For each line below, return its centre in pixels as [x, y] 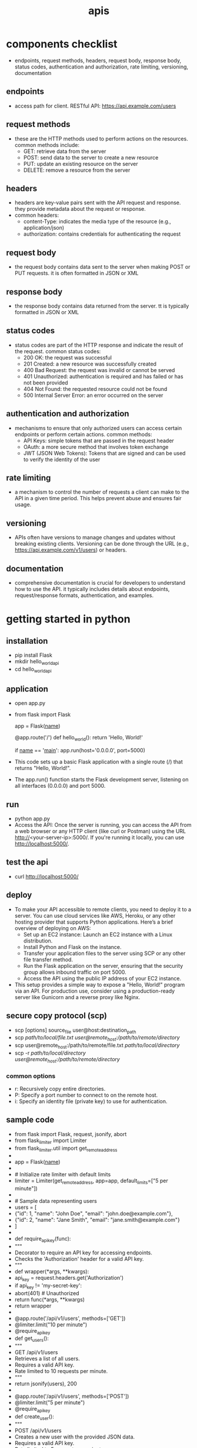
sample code [30, 1120]
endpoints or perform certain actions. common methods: [83, 434]
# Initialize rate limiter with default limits [63, 1175]
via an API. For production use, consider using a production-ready [95, 991]
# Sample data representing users [56, 1201]
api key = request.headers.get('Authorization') [69, 1279]
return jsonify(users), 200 [46, 1384]
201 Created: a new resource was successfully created [90, 364]
